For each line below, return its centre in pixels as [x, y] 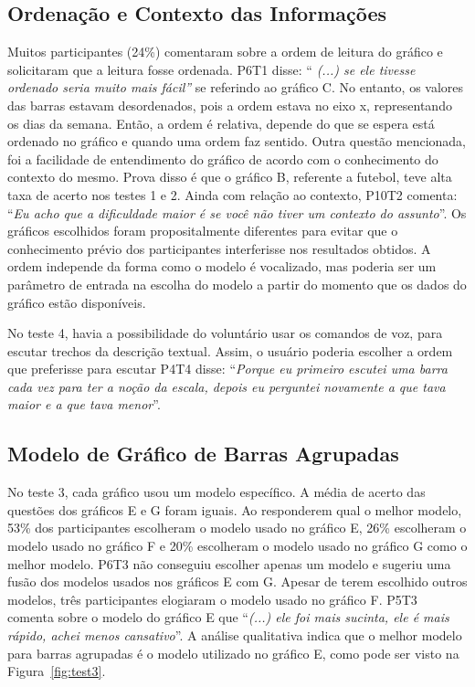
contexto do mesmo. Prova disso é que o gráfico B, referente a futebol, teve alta [230, 177]
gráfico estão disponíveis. [77, 302]
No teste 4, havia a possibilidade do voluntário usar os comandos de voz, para [225, 333]
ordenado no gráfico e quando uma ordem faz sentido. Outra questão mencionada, [237, 141]
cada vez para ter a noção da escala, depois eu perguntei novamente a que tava [227, 386]
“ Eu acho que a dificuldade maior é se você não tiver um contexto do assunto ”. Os [237, 212]
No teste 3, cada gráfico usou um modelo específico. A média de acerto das [216, 492]
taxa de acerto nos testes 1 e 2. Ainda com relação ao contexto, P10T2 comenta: [232, 194]
